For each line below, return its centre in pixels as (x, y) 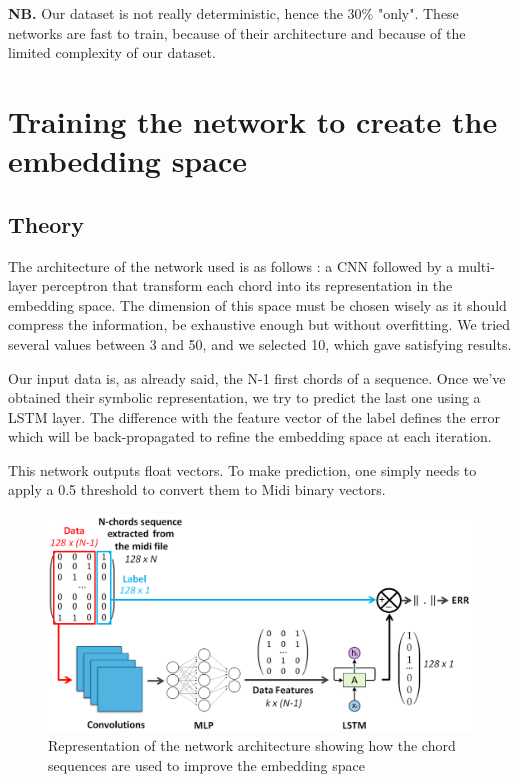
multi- (476, 265)
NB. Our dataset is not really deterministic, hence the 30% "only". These (233, 13)
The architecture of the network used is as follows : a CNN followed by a (231, 265)
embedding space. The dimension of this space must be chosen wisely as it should (257, 304)
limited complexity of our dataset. (112, 52)
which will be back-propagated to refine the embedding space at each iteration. (250, 436)
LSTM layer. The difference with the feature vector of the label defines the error (254, 416)
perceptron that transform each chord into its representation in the (247, 285)
